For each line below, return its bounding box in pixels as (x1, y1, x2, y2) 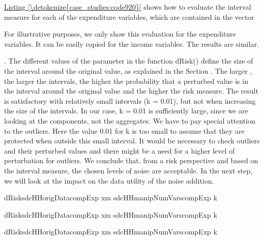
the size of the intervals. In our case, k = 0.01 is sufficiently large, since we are (4, 105, 248, 116)
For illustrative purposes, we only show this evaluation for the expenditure (4, 28, 236, 39)
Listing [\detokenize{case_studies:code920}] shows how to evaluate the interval (4, 2, 251, 12)
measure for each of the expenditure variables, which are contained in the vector (4, 11, 254, 22)
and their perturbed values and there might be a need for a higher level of (4, 145, 235, 156)
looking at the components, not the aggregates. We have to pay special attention (4, 115, 255, 126)
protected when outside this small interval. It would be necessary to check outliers (4, 135, 260, 146)
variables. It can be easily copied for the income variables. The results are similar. (4, 38, 259, 49)
